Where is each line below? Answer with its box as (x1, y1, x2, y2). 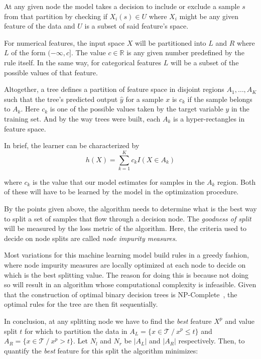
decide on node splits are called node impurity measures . (4, 232, 177, 243)
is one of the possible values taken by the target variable (50, 103, 223, 114)
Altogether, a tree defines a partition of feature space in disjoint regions (4, 84, 224, 94)
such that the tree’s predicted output (4, 93, 118, 104)
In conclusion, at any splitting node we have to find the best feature (4, 315, 212, 326)
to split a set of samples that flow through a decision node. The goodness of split (4, 213, 251, 223)
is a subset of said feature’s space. (84, 21, 189, 31)
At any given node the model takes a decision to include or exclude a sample (4, 1, 240, 11)
